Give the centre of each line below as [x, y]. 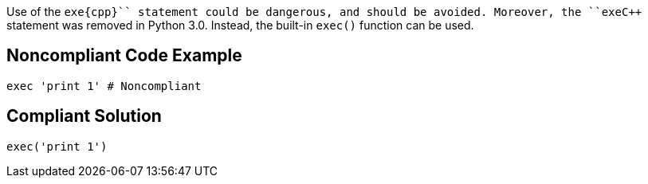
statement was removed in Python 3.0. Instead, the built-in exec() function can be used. [240, 25]
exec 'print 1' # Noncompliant [104, 86]
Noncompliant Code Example [124, 56]
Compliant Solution [84, 116]
